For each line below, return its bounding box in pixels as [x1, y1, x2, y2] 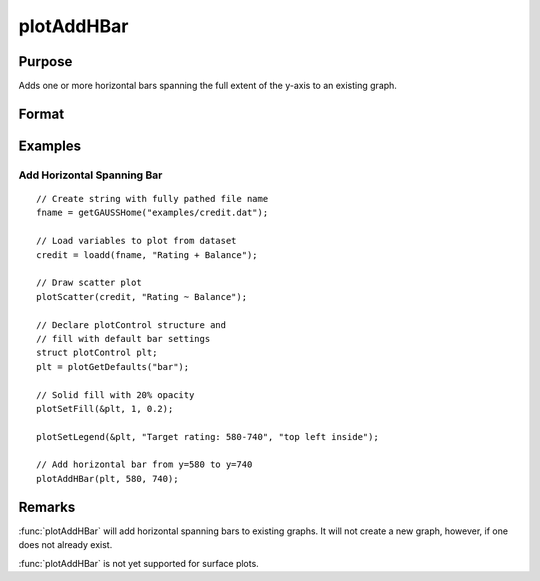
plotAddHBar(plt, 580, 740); [36, 473, 179, 484]
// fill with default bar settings [36, 333, 211, 344]
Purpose [18, 53, 73, 70]
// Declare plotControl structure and [36, 319, 227, 330]
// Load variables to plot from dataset [36, 235, 237, 247]
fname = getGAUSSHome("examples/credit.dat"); [36, 207, 269, 219]
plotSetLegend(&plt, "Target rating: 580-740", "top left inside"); [36, 431, 379, 442]
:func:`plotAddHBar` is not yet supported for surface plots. [18, 557, 259, 569]
